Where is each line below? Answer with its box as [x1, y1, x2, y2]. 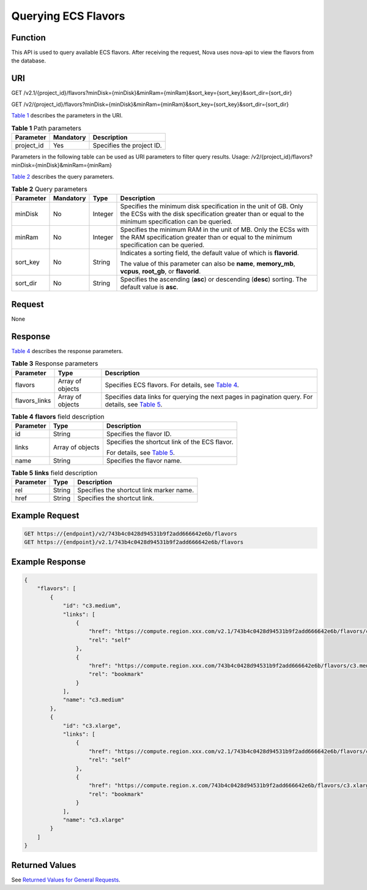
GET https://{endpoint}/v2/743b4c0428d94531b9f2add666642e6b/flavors [24, 530, 237, 537]
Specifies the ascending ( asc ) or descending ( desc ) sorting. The [120, 275, 307, 284]
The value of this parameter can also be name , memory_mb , [120, 260, 296, 268]
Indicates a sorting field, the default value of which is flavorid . [120, 249, 299, 257]
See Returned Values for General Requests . [11, 876, 120, 883]
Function [11, 32, 46, 43]
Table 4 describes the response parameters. [11, 347, 124, 354]
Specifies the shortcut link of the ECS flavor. [106, 438, 234, 446]
